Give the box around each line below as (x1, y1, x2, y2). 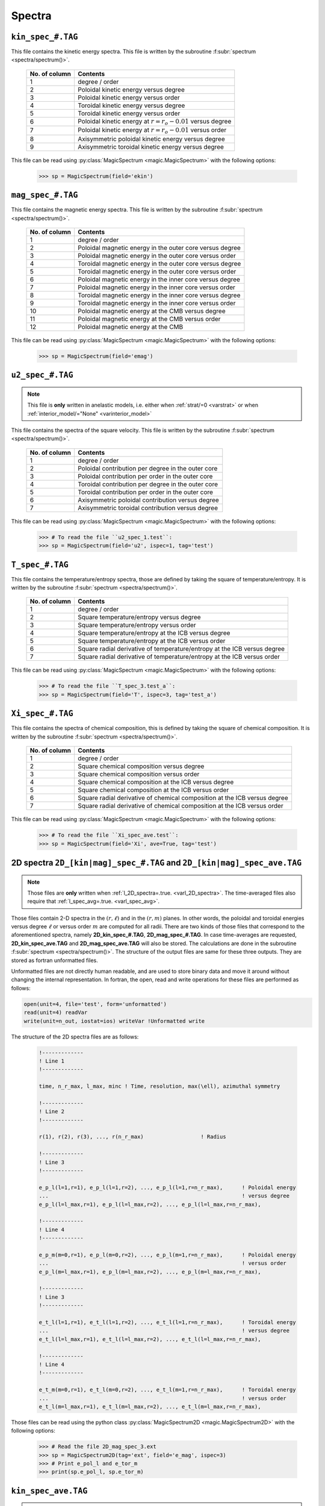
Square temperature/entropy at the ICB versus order (77, 637, 226, 645)
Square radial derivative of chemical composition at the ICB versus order (77, 802, 283, 810)
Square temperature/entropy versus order (77, 621, 196, 630)
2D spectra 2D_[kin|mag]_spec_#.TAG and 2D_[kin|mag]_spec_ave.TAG (11, 857, 302, 867)
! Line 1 (39, 1057, 65, 1064)
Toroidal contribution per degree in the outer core (77, 480, 218, 488)
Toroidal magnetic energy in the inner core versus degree (77, 291, 241, 299)
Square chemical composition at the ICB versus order (77, 786, 229, 795)
